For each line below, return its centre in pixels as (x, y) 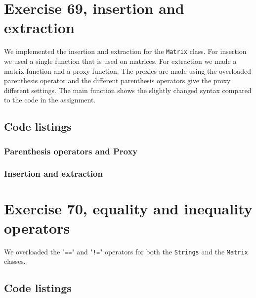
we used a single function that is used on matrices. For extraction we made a (120, 61)
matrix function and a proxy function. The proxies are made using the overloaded (128, 71)
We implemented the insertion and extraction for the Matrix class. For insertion (125, 51)
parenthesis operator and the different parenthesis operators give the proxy (117, 80)
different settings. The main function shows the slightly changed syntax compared (128, 90)
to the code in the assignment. (50, 100)
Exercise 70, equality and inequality (128, 208)
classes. (15, 261)
